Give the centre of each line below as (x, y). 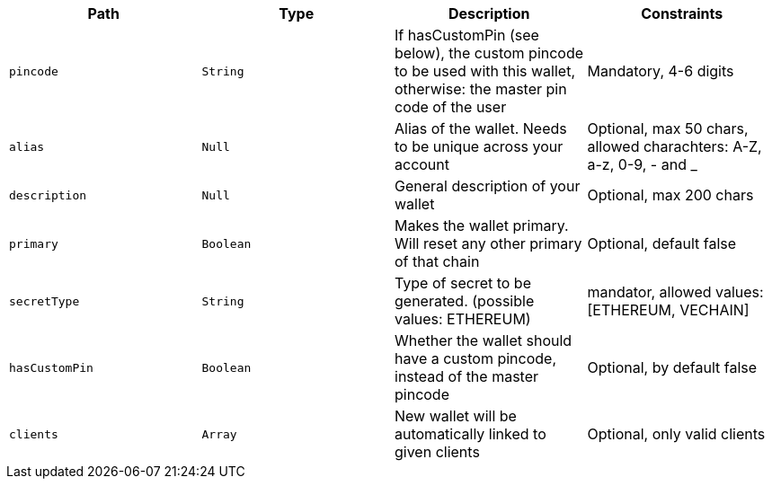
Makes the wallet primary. (482, 225)
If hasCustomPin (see (467, 35)
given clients (437, 452)
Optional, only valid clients (676, 434)
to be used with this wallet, (485, 71)
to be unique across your (479, 146)
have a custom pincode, (476, 358)
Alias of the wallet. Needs (481, 128)
